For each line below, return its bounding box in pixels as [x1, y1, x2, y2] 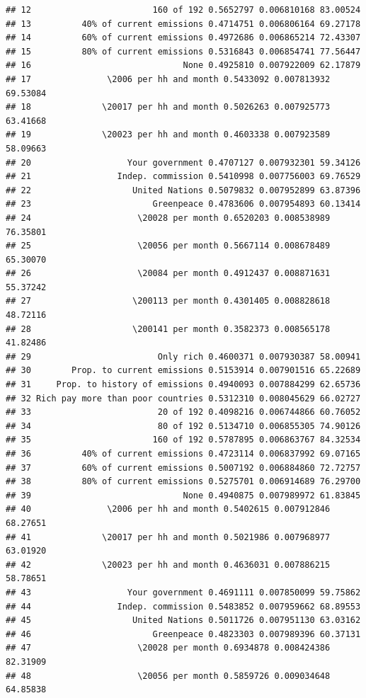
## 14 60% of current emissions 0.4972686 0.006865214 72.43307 [6, 33, 361, 43]
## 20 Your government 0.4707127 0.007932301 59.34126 [6, 157, 361, 168]
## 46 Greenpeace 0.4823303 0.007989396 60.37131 [6, 629, 361, 639]
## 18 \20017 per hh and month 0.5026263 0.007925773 [6, 102, 331, 113]
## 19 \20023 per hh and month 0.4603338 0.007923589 [6, 130, 331, 140]
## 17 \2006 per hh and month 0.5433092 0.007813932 [6, 74, 331, 84]
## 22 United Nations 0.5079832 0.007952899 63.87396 [6, 185, 361, 195]
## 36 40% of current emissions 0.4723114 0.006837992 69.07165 [6, 449, 361, 459]
